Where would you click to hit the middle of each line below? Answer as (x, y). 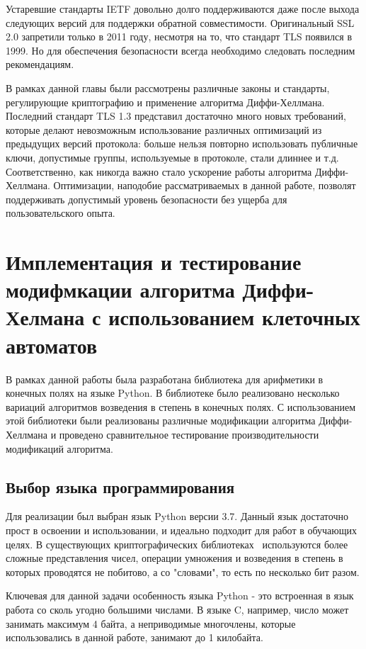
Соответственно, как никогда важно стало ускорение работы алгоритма (159, 171)
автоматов (52, 345)
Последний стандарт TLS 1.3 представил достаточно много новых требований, (176, 116)
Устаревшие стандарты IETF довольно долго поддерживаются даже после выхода (183, 9)
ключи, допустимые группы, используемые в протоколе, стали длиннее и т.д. (172, 157)
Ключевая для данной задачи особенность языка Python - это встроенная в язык (180, 596)
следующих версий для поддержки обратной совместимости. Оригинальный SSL (180, 22)
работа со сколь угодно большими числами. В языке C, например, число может (177, 609)
